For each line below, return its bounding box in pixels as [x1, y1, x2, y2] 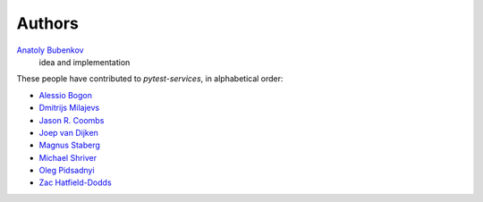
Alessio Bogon [38, 89, 93, 100]
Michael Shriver [38, 152, 97, 163]
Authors [16, 13, 80, 33]
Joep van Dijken [38, 127, 98, 138]
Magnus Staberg [38, 139, 100, 151]
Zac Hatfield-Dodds [38, 177, 112, 188]
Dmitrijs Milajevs [38, 103, 100, 114]
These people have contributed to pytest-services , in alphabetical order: [16, 73, 284, 84]
